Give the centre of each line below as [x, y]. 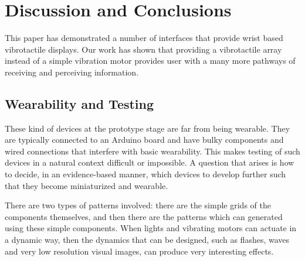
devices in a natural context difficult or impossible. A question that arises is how [150, 162]
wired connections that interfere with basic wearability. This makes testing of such [152, 151]
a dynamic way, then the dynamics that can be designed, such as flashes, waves [147, 240]
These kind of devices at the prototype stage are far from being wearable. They [148, 128]
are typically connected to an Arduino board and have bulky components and [144, 140]
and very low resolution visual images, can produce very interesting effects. [139, 251]
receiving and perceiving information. [72, 72]
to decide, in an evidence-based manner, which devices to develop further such [145, 174]
